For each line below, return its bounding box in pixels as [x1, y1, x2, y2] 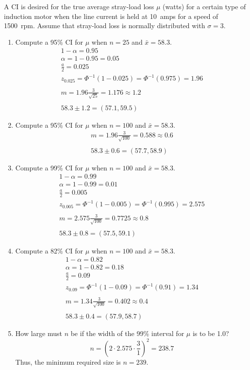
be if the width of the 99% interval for [70, 328, 184, 338]
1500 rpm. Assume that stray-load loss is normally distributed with [4, 20, 205, 31]
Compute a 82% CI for [15, 245, 83, 255]
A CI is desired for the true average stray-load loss [4, 1, 154, 11]
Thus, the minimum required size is [15, 356, 121, 367]
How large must [15, 328, 62, 338]
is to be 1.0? [192, 328, 229, 338]
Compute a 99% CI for [15, 162, 83, 172]
